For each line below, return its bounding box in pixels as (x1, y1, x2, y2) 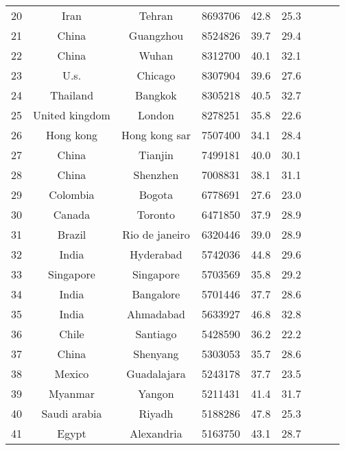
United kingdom (33, 107, 110, 123)
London (138, 107, 174, 123)
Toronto (136, 206, 176, 222)
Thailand (49, 87, 94, 103)
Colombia (49, 187, 95, 202)
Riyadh (139, 405, 174, 421)
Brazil (57, 226, 86, 242)
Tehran (139, 8, 174, 23)
